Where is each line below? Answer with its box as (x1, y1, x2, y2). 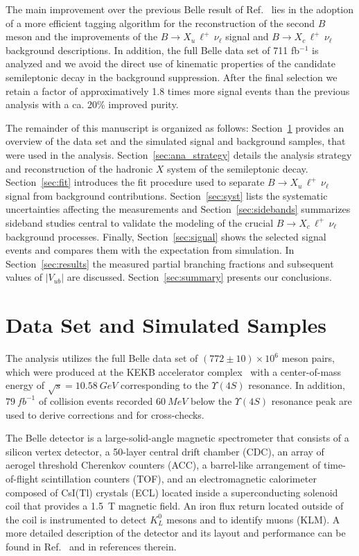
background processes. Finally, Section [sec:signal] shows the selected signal (6, 229, 326, 243)
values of (6, 270, 42, 284)
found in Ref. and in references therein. (6, 539, 177, 553)
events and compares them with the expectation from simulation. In (6, 243, 295, 257)
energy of (6, 378, 45, 392)
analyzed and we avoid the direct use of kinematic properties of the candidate (6, 56, 335, 71)
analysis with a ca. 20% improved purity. (6, 97, 179, 112)
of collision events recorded (38, 393, 153, 408)
